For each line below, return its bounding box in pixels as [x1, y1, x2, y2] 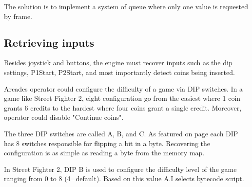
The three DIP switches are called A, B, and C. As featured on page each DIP [4, 128, 238, 138]
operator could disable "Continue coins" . [4, 112, 124, 122]
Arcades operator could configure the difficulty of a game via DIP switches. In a [4, 83, 243, 93]
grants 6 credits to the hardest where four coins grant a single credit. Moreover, [4, 102, 242, 112]
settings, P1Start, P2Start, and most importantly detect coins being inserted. [4, 67, 235, 77]
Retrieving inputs [4, 35, 95, 50]
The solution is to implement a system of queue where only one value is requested [4, 1, 248, 11]
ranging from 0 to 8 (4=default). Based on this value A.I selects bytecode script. [4, 173, 244, 184]
